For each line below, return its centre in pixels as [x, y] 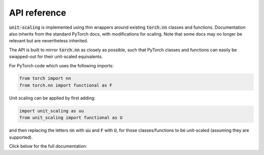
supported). [21, 137]
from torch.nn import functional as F [66, 85]
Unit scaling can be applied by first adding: [52, 98]
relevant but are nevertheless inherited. [49, 41]
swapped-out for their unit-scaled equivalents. [56, 57]
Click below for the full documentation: [48, 146]
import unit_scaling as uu [52, 111]
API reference [38, 13]
